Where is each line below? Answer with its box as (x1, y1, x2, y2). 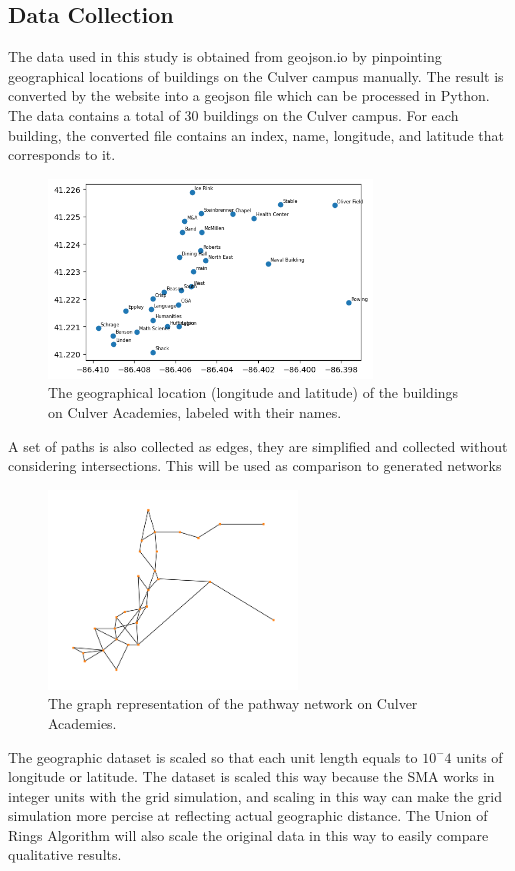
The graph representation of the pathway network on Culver (48, 693, 418, 714)
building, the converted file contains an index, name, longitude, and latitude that (8, 124, 505, 145)
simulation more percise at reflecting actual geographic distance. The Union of (8, 805, 488, 826)
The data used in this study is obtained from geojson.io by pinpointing (8, 46, 442, 67)
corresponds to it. (8, 144, 116, 165)
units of (456, 746, 503, 767)
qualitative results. (8, 844, 122, 865)
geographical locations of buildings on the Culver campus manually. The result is (8, 65, 504, 86)
